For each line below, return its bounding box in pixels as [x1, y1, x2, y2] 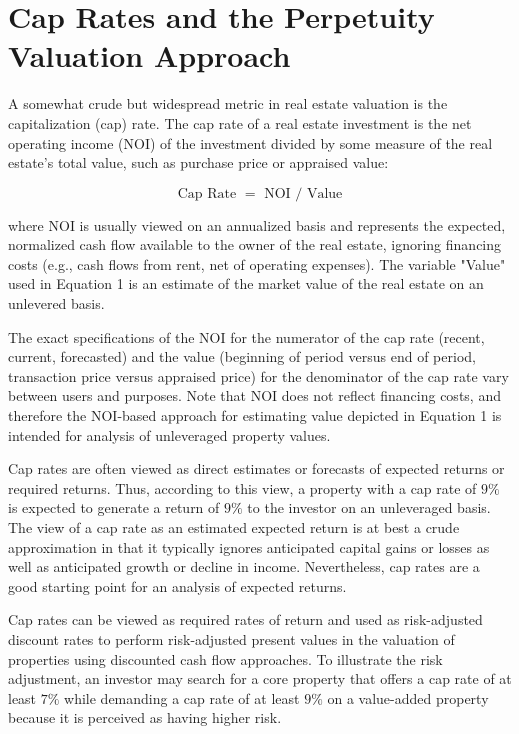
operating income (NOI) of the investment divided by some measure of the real [8, 132, 493, 153]
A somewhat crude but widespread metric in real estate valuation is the [8, 93, 448, 114]
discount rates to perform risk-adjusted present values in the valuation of [8, 628, 455, 649]
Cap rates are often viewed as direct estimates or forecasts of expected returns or [8, 458, 505, 479]
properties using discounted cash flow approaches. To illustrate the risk [8, 648, 443, 669]
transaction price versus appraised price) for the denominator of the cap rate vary [8, 365, 509, 386]
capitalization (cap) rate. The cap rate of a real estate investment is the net [8, 112, 472, 133]
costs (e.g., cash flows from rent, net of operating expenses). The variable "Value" [8, 253, 506, 274]
